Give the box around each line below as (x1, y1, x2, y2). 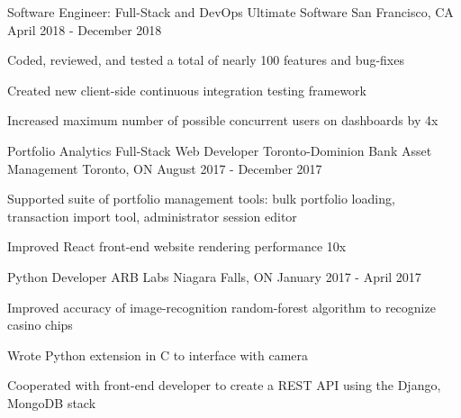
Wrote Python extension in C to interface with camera (7, 345, 309, 364)
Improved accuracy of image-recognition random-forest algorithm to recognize (7, 297, 436, 316)
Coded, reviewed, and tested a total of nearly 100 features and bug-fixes (7, 50, 404, 69)
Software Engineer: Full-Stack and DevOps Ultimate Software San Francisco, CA (7, 3, 454, 21)
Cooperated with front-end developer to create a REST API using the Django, (7, 376, 441, 395)
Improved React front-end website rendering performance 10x (7, 237, 347, 256)
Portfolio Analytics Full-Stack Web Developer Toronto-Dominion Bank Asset (7, 141, 432, 159)
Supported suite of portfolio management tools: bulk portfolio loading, (7, 189, 395, 208)
